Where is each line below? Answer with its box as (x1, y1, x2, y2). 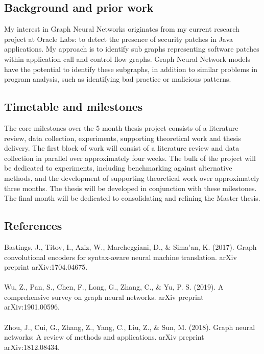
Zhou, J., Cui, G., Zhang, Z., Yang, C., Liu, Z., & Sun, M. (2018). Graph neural (4, 321, 255, 332)
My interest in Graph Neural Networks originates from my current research (4, 23, 239, 34)
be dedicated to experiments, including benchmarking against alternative (4, 162, 232, 173)
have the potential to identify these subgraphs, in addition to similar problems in (4, 63, 257, 74)
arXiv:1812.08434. (4, 341, 60, 352)
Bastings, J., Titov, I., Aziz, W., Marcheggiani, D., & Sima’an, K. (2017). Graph (4, 241, 257, 252)
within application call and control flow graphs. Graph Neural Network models (4, 53, 250, 64)
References (4, 218, 62, 233)
